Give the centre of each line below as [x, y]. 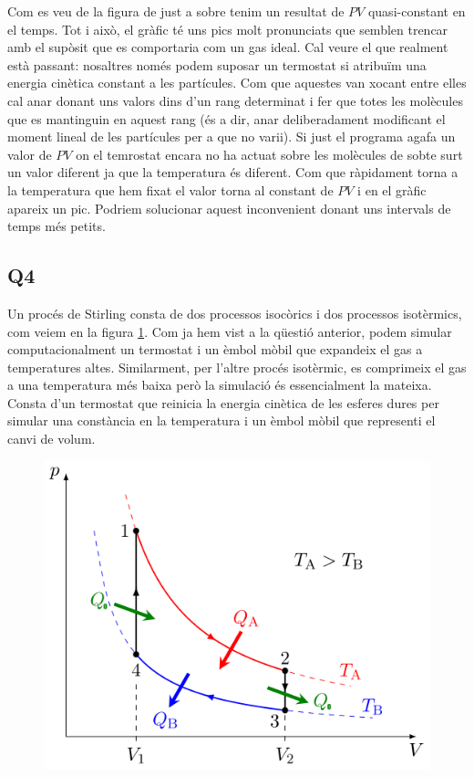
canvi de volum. [52, 439]
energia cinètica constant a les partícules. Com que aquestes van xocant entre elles [237, 83]
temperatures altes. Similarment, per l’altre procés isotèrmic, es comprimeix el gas [237, 367]
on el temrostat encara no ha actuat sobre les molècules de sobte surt [269, 154]
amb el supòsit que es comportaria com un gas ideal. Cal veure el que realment [228, 47]
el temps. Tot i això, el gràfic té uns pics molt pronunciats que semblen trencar [228, 29]
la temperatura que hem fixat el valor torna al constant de [170, 189]
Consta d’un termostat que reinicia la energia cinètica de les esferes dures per [223, 402]
